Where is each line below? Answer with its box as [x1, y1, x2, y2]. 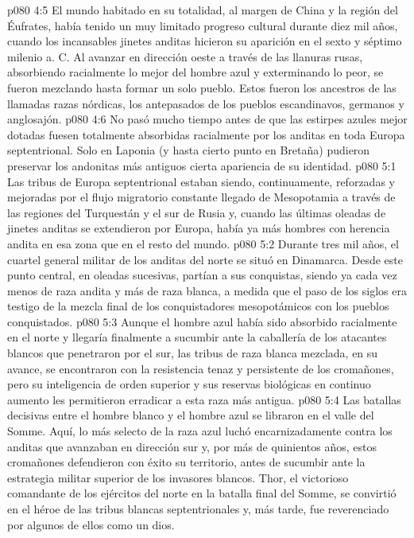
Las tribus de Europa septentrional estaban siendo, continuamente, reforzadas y [7, 173, 395, 189]
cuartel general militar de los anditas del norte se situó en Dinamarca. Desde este [7, 251, 403, 267]
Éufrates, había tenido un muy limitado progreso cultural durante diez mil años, [7, 17, 398, 33]
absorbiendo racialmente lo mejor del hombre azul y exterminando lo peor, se [7, 64, 384, 80]
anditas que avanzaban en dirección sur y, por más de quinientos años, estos [7, 438, 377, 454]
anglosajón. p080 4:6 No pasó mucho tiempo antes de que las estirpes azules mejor [7, 111, 408, 127]
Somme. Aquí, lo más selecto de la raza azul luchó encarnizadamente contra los [7, 423, 393, 439]
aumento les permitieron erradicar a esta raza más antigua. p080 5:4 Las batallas [7, 391, 401, 407]
